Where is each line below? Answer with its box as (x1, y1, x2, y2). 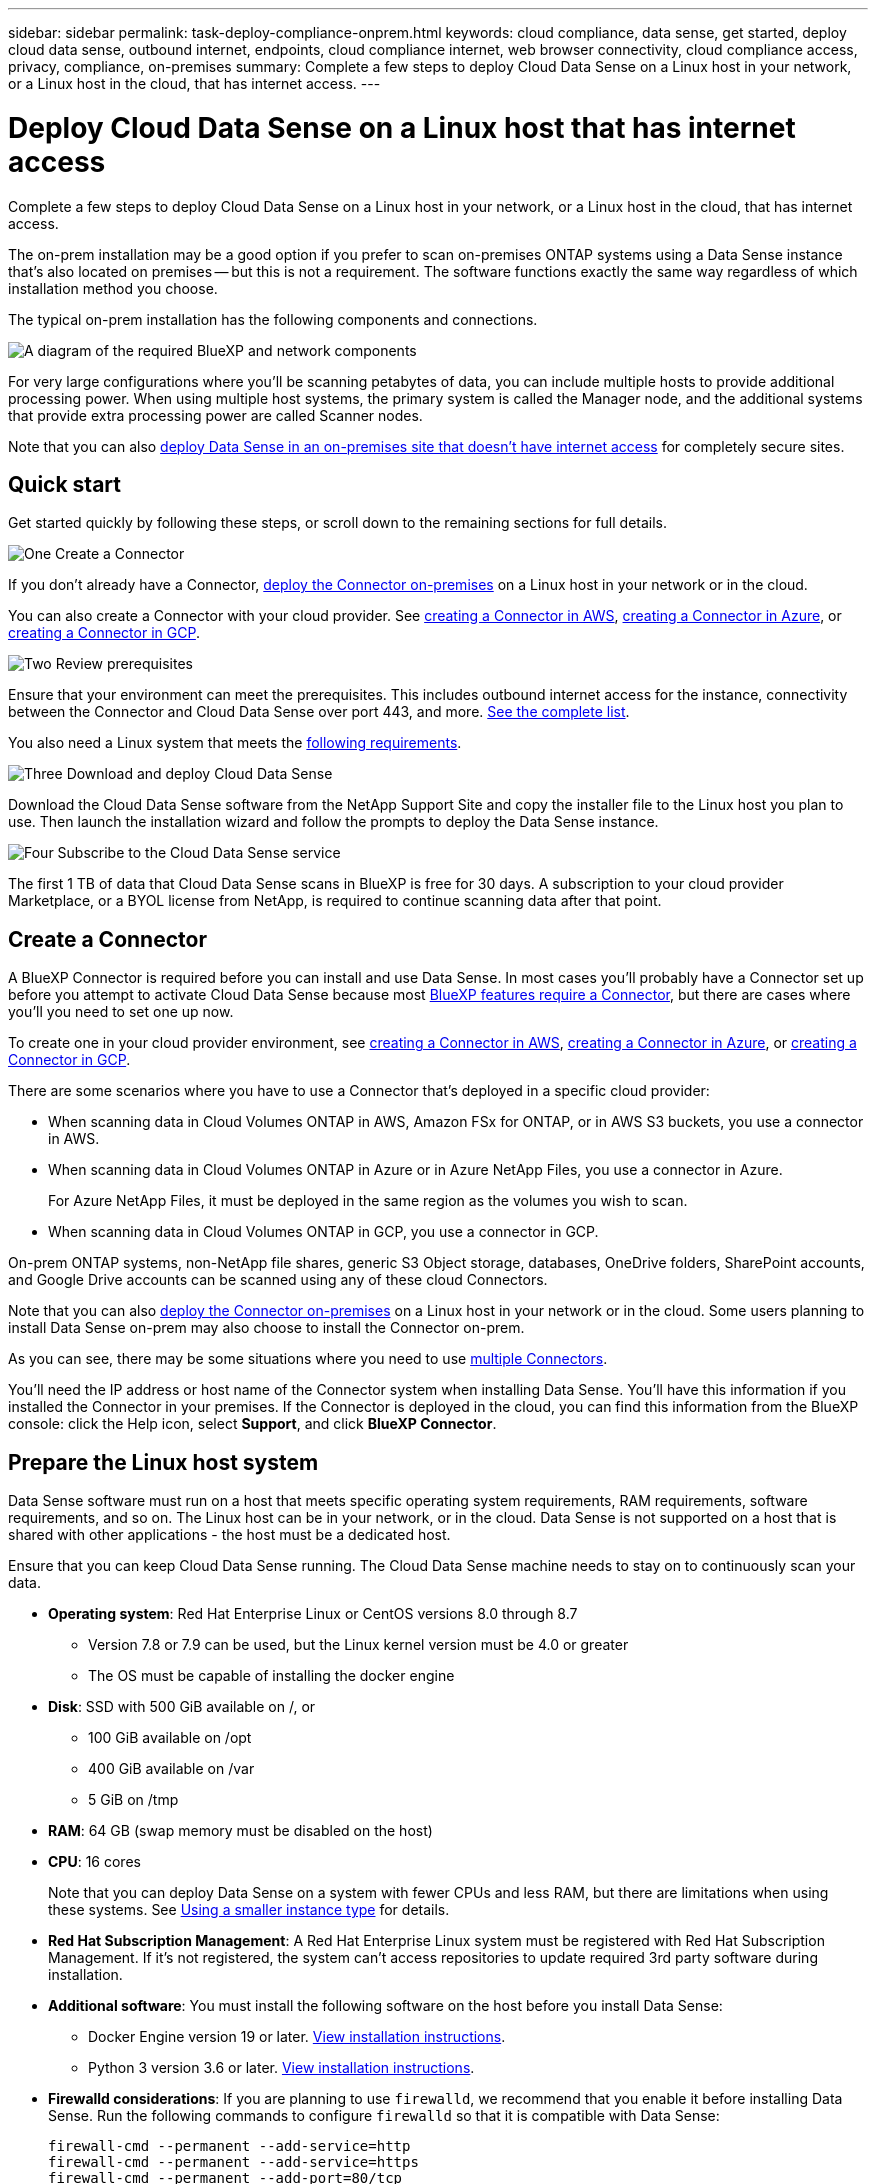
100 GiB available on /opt (88, 1729, 252, 1747)
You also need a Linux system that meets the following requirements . (8, 734, 462, 752)
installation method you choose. (8, 279, 218, 297)
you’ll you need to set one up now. (8, 1003, 234, 1021)
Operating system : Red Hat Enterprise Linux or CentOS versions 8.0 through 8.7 (48, 1605, 578, 1623)
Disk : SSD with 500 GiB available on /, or (48, 1698, 316, 1716)
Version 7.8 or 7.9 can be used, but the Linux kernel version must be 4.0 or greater (88, 1636, 629, 1654)
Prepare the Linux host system (8, 1449, 319, 1475)
